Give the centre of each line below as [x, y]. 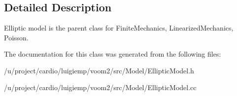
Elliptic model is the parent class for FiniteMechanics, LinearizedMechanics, [119, 28]
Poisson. [16, 37]
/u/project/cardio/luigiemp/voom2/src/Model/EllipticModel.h [99, 70]
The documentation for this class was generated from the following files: [113, 54]
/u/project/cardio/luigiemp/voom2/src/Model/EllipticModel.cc [100, 87]
